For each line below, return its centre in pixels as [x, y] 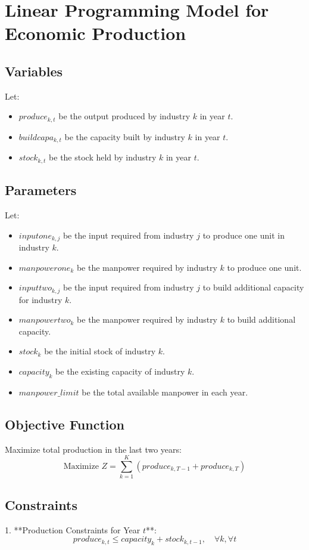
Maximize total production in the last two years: [93, 449]
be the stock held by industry [103, 157]
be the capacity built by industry [125, 136]
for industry [40, 299]
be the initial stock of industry [100, 351]
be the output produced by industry [124, 116]
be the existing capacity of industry [120, 371]
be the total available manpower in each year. [165, 392]
